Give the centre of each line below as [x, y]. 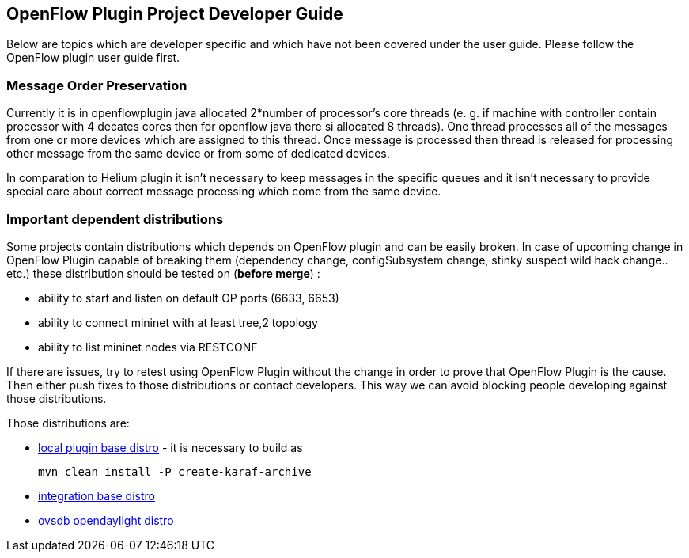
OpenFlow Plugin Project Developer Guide [175, 14]
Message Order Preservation [97, 85]
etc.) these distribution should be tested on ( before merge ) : [163, 273]
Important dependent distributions [115, 219]
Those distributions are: [68, 423]
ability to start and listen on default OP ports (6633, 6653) [189, 298]
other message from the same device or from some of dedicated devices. [198, 154]
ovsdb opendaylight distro [106, 520]
